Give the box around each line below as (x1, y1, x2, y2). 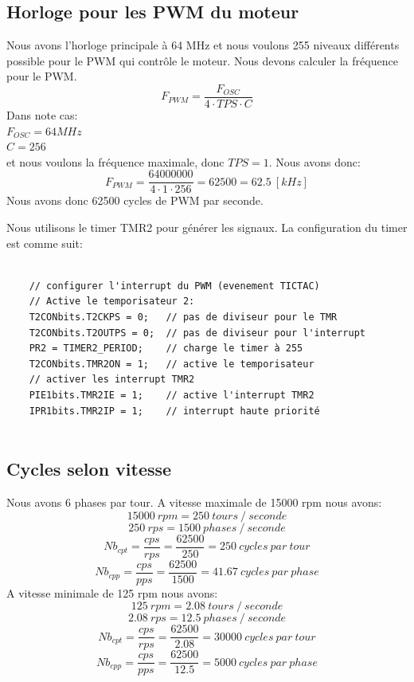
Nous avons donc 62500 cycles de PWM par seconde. (6, 192, 264, 209)
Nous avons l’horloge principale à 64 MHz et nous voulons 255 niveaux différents (6, 37, 400, 53)
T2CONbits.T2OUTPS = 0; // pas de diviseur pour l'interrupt (29, 327, 366, 339)
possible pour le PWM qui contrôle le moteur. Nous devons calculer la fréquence (6, 52, 398, 69)
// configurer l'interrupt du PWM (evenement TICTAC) (29, 280, 320, 292)
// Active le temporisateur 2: (29, 296, 195, 308)
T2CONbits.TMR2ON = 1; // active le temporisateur (29, 358, 314, 370)
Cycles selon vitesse (6, 457, 172, 481)
